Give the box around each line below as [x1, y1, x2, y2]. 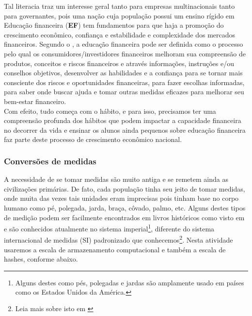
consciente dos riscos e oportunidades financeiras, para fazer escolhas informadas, [4, 77, 245, 87]
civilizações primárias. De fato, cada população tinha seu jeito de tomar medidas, [4, 183, 245, 193]
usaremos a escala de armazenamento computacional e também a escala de [4, 244, 226, 254]
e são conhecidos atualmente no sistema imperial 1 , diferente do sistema [4, 222, 215, 233]
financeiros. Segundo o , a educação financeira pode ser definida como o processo [4, 39, 243, 49]
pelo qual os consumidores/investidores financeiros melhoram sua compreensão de [4, 48, 246, 58]
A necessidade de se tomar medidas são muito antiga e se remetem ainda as [4, 174, 228, 184]
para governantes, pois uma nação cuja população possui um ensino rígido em [4, 10, 235, 20]
